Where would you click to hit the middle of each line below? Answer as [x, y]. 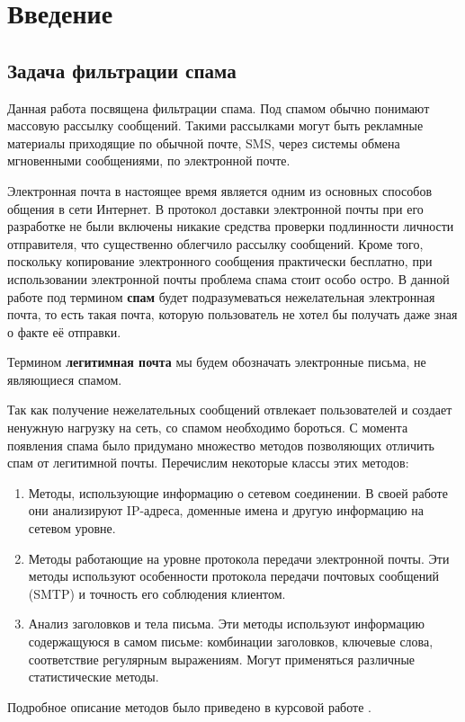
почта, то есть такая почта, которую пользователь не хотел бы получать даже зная [232, 314]
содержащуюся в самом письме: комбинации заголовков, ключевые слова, [231, 642]
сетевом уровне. [72, 528]
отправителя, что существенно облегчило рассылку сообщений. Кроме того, [215, 243]
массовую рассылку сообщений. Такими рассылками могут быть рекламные [215, 125]
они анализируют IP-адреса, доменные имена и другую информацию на [226, 510]
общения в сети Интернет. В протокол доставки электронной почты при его [215, 208]
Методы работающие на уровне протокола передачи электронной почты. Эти [239, 558]
